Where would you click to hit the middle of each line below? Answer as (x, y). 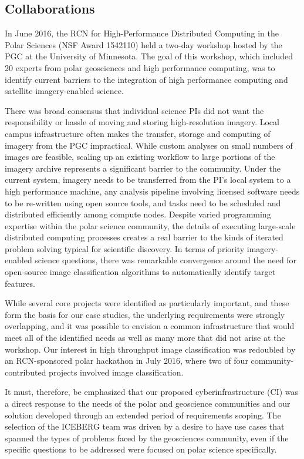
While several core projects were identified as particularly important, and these (147, 303)
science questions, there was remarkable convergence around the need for (166, 260)
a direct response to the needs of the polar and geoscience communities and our (148, 403)
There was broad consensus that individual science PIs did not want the (134, 110)
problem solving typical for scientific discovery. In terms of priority (125, 248)
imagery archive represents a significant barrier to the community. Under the (143, 168)
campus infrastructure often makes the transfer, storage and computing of (138, 133)
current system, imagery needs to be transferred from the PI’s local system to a (148, 180)
